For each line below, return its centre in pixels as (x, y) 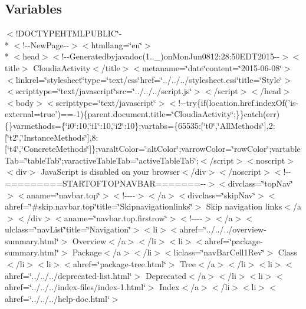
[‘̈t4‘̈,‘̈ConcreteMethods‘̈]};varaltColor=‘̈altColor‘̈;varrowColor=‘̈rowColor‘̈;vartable (153, 149)
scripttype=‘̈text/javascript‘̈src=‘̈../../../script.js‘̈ (104, 91)
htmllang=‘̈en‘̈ (117, 44)
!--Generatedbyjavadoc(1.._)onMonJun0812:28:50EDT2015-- (171, 56)
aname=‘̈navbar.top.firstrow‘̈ (116, 217)
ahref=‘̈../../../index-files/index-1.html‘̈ (75, 287)
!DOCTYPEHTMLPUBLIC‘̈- (69, 33)
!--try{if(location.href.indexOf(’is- (238, 102)
